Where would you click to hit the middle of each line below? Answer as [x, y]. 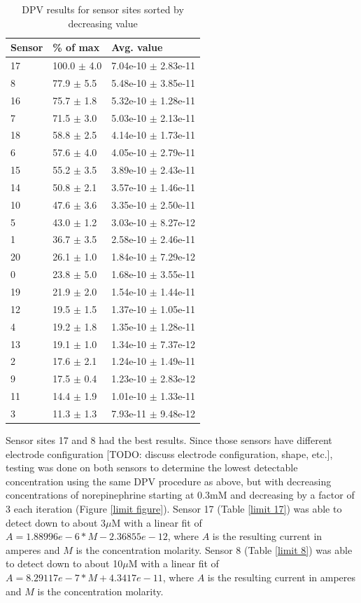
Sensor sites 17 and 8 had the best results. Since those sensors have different [169, 440]
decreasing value [103, 23]
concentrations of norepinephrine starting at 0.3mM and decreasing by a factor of [180, 495]
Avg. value [137, 47]
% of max [76, 47]
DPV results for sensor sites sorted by [103, 9]
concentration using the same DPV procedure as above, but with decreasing [169, 481]
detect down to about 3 [56, 522]
